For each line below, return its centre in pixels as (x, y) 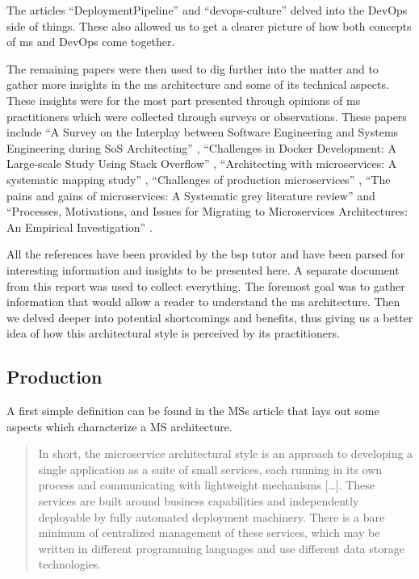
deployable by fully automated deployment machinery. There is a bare (212, 516)
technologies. (70, 564)
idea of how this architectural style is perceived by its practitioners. (173, 333)
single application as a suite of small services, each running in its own (210, 469)
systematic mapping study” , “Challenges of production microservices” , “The (199, 179)
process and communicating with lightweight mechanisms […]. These (206, 485)
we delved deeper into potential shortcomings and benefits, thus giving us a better (210, 317)
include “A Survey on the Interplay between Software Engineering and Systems (203, 132)
